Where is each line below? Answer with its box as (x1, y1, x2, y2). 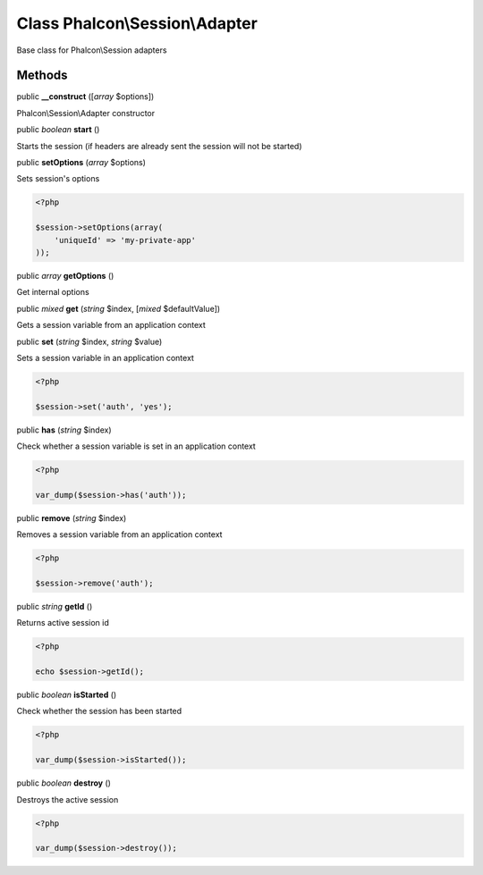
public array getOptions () (16, 270, 114, 281)
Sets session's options (16, 173, 100, 184)
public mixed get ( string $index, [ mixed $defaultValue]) (16, 303, 221, 314)
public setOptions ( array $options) (16, 157, 147, 168)
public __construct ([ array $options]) (16, 91, 155, 102)
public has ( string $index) (16, 425, 112, 435)
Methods (16, 68, 68, 83)
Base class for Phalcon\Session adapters (16, 45, 167, 55)
